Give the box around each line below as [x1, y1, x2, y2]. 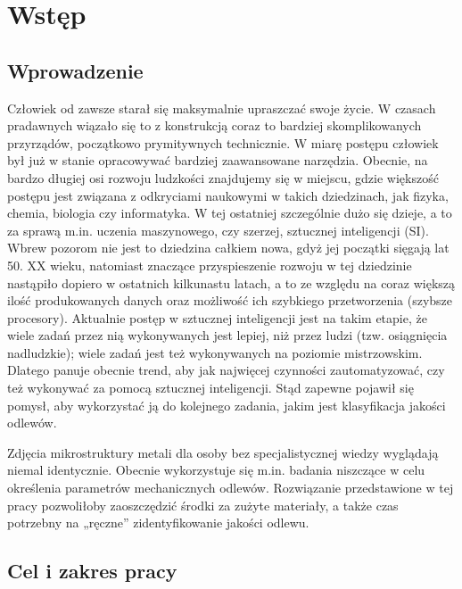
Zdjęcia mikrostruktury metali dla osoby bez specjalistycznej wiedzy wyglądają [7, 443, 439, 461]
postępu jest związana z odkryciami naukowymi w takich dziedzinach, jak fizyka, [7, 186, 449, 204]
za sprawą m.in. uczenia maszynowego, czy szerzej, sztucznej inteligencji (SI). [7, 220, 429, 239]
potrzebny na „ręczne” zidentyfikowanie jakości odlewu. [7, 513, 309, 532]
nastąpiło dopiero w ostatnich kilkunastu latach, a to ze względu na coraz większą [7, 273, 456, 292]
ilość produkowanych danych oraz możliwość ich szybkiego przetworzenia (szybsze [7, 291, 453, 310]
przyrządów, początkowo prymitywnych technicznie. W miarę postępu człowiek [7, 133, 439, 152]
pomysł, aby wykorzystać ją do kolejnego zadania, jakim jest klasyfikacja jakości [7, 395, 446, 414]
